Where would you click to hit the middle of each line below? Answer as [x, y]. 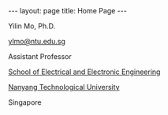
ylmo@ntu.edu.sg [37, 41]
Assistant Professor [40, 56]
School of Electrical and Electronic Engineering [84, 72]
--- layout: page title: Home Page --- [68, 11]
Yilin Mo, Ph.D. [32, 26]
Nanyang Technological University [64, 87]
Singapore [25, 102]
